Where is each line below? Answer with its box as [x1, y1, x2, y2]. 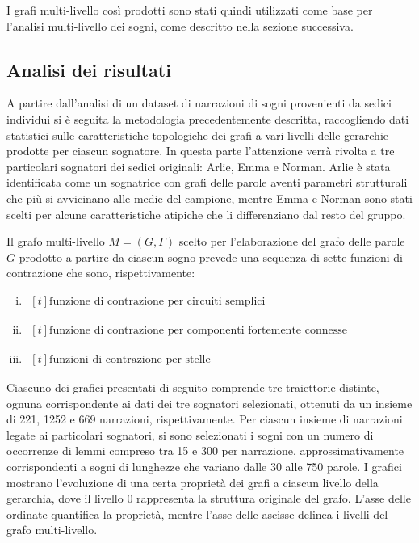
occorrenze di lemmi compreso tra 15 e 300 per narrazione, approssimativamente [6, 442, 404, 459]
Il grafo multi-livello [6, 233, 105, 250]
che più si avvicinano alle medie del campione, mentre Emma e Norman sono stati [6, 189, 413, 206]
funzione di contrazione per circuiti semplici [49, 295, 266, 307]
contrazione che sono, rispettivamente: [6, 264, 195, 281]
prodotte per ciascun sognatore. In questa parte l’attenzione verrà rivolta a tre [6, 142, 395, 159]
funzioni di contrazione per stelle [49, 353, 211, 365]
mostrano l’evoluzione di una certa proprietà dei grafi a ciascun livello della [6, 474, 379, 490]
